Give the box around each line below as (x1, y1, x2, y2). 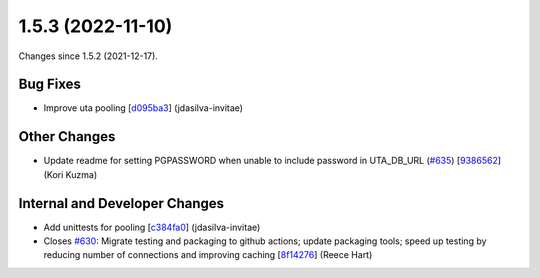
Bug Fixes (18, 76, 82, 93)
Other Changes (18, 128, 116, 145)
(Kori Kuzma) (43, 168, 98, 180)
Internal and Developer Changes (18, 195, 225, 212)
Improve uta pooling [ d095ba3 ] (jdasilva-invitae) (43, 102, 244, 114)
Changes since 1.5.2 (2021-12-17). (18, 50, 159, 62)
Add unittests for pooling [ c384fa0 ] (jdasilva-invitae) (43, 221, 261, 233)
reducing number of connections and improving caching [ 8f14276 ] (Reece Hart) (43, 249, 373, 261)
